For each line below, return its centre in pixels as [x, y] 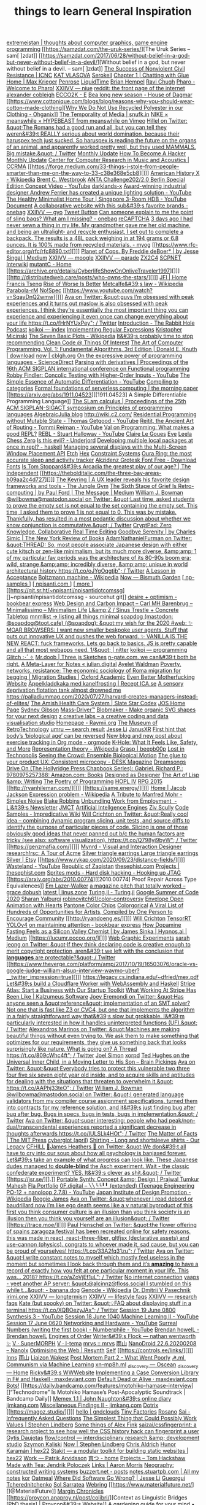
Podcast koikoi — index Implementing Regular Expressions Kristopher [94, 330]
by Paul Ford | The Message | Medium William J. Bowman [111, 493]
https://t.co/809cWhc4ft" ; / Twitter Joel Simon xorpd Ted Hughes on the [98, 1055]
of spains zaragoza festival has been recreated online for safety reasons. [99, 1231]
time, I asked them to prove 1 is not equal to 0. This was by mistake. [91, 512]
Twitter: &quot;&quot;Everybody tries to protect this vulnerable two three [98, 1069]
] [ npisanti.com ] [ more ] [61, 584]
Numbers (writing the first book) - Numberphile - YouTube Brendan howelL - [103, 1329]
